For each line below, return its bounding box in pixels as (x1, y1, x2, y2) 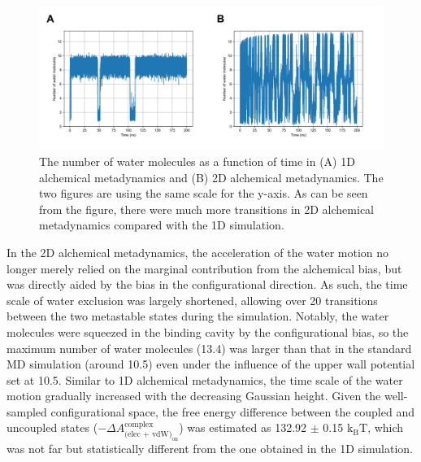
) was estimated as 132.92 (179, 419, 307, 436)
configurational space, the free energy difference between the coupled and (50, 403, 414, 420)
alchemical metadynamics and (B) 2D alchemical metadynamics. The (39, 168, 384, 185)
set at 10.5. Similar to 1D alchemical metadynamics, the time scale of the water (7, 371, 403, 388)
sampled (7, 403, 47, 420)
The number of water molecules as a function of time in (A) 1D (39, 152, 355, 169)
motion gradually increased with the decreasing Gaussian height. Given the (7, 387, 381, 404)
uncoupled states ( (7, 419, 98, 436)
